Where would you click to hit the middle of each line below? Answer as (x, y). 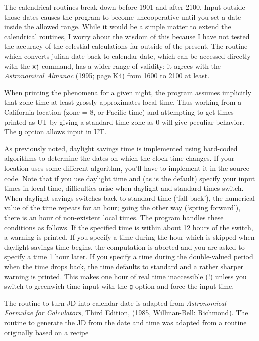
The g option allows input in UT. (55, 132)
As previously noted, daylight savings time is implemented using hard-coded (121, 148)
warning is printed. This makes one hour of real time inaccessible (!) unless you (125, 276)
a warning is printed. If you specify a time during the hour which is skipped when (129, 237)
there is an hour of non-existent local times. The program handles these (114, 217)
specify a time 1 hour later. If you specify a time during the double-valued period (129, 257)
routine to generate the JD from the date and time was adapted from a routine (125, 322)
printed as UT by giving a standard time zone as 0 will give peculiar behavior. (124, 122)
